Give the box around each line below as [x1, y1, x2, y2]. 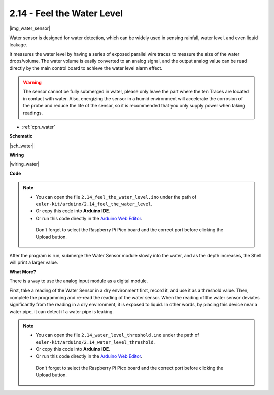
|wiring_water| [9, 161, 40, 167]
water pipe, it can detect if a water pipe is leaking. [9, 308, 114, 314]
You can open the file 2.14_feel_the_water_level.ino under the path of [36, 194, 197, 200]
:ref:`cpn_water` [22, 124, 55, 130]
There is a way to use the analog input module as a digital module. [9, 278, 148, 284]
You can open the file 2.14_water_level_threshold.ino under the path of [36, 332, 199, 338]
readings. [23, 110, 43, 116]
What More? [9, 269, 36, 275]
